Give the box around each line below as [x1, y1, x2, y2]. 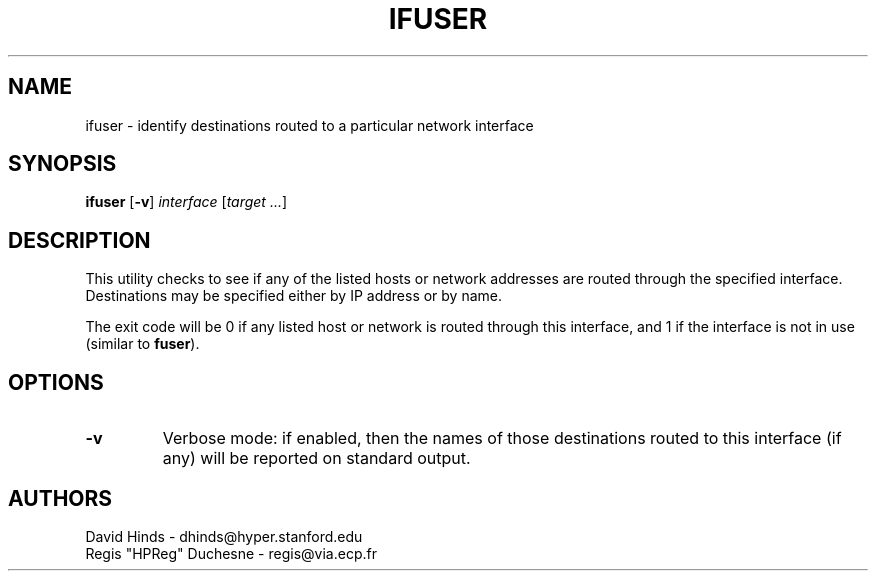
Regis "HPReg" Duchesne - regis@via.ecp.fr [85, 544, 377, 562]
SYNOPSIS [8, 151, 117, 177]
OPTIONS [8, 369, 104, 395]
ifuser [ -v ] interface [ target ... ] [85, 193, 288, 211]
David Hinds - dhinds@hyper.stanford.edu [85, 527, 363, 545]
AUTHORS [8, 485, 113, 511]
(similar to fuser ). [85, 335, 200, 353]
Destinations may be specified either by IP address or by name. [85, 287, 503, 305]
